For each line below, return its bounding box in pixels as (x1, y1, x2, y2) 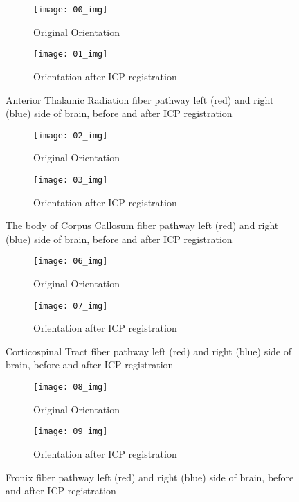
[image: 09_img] (33, 427, 108, 437)
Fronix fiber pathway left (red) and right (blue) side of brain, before (6, 469, 294, 484)
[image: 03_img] (33, 174, 108, 185)
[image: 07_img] (33, 301, 108, 311)
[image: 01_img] (33, 49, 108, 60)
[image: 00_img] (33, 5, 108, 15)
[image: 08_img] (33, 382, 108, 393)
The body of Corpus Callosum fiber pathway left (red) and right (6, 218, 279, 233)
